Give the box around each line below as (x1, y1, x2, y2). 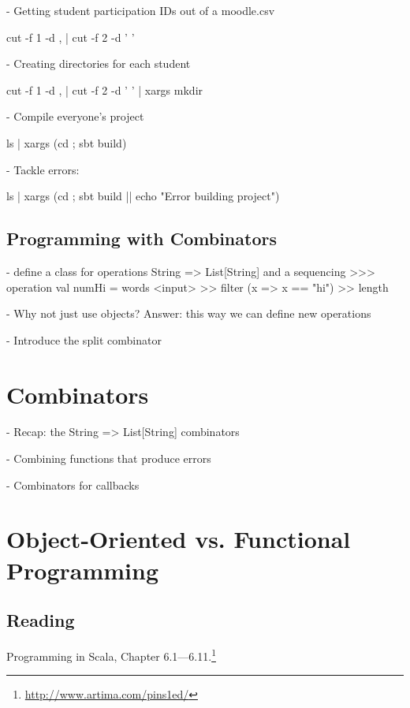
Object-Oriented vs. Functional (6, 523, 351, 555)
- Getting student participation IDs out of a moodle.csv (6, 2, 275, 18)
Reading (6, 608, 75, 632)
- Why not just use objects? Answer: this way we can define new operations (6, 305, 371, 322)
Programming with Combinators (6, 226, 277, 251)
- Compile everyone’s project (6, 108, 144, 125)
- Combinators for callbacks (6, 476, 140, 493)
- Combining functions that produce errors (6, 450, 211, 467)
